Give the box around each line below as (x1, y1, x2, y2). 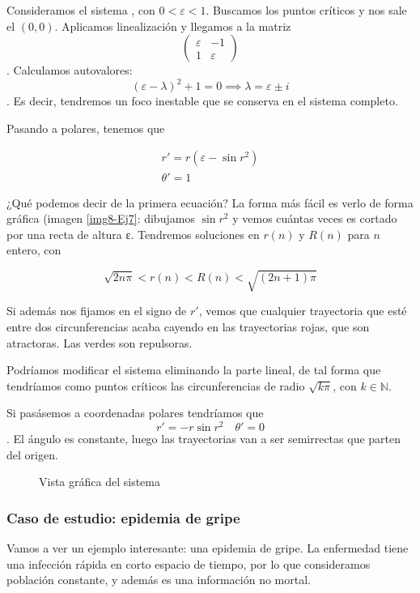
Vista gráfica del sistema (39, 473, 160, 490)
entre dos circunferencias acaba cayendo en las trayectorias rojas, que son (6, 318, 370, 335)
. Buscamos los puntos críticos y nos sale (206, 2, 407, 18)
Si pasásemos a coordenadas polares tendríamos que (6, 404, 264, 421)
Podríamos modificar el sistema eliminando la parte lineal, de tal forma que (6, 361, 381, 378)
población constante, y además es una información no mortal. (6, 571, 311, 588)
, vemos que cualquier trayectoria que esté (198, 302, 407, 319)
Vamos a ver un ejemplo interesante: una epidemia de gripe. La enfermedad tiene (6, 540, 409, 557)
